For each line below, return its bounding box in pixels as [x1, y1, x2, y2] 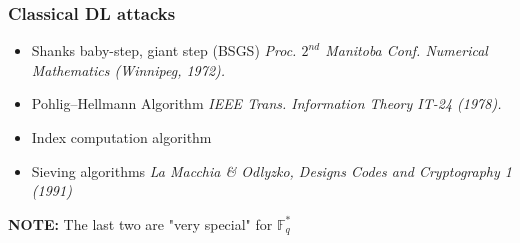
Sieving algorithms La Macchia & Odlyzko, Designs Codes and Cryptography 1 [31, 160, 512, 181]
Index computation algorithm [31, 127, 212, 147]
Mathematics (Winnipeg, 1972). [31, 59, 226, 80]
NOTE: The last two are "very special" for [8, 213, 273, 234]
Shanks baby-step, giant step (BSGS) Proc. [31, 40, 297, 61]
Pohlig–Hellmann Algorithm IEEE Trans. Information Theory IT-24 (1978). [31, 93, 502, 114]
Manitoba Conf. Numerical [325, 40, 488, 61]
